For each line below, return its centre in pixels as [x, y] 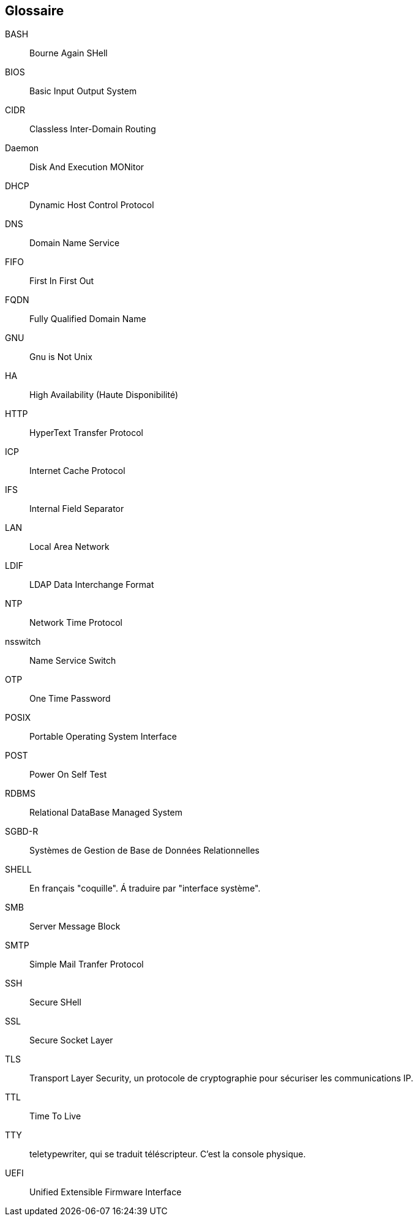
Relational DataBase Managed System [106, 813]
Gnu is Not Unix [61, 357]
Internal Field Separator [77, 509]
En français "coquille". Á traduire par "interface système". [145, 889]
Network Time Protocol [76, 623]
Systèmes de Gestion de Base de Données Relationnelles [145, 851]
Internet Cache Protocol [77, 471]
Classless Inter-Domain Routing [93, 129]
